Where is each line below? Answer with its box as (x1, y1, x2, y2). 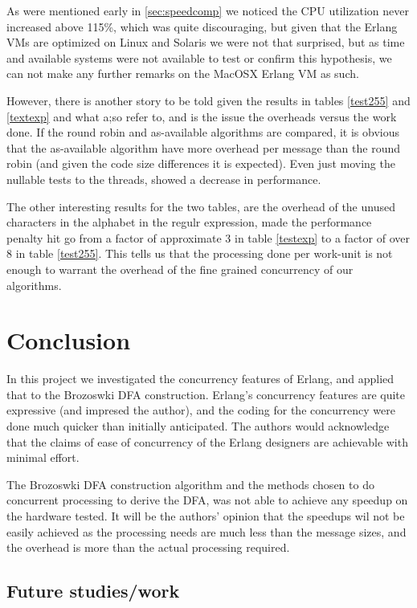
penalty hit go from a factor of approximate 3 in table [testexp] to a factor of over (6, 229, 410, 246)
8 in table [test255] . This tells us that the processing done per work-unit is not (6, 245, 393, 262)
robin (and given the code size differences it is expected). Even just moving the (6, 155, 395, 172)
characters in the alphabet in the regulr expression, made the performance (6, 214, 372, 231)
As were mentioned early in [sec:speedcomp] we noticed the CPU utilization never (6, 2, 410, 18)
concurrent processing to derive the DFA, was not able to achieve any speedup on (6, 492, 408, 508)
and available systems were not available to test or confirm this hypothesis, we (6, 49, 392, 66)
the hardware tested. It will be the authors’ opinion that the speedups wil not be (6, 507, 405, 524)
